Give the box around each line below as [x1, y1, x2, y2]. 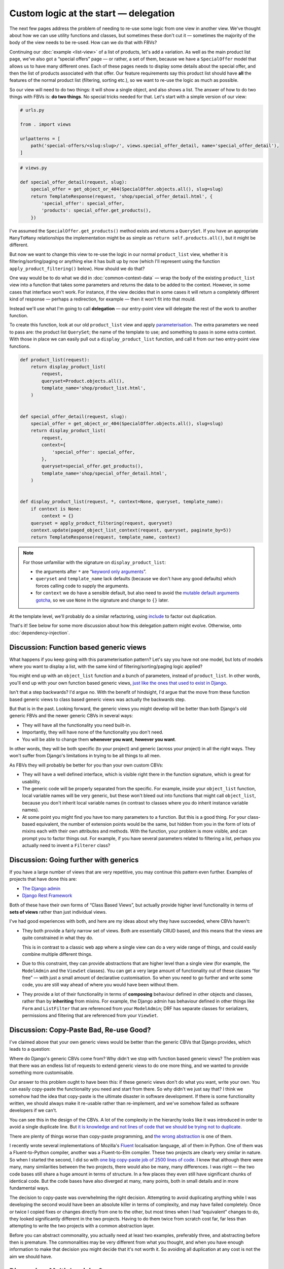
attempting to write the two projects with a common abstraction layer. [9, 1223, 155, 1229]
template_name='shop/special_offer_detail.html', [41, 470, 167, 476]
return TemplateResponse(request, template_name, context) [30, 535, 181, 540]
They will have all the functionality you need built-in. [22, 722, 131, 728]
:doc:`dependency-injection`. [9, 629, 70, 636]
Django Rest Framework [22, 892, 73, 898]
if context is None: [30, 506, 82, 512]
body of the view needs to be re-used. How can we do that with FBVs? [9, 40, 157, 46]
